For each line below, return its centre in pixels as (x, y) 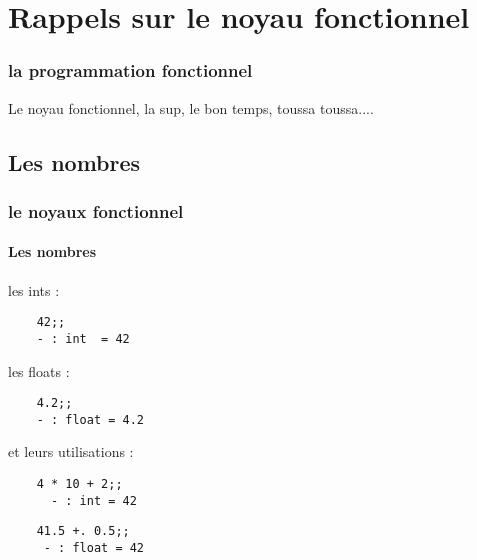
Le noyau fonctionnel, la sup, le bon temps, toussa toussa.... (191, 107)
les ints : (34, 289)
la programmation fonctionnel (130, 70)
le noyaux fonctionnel (96, 210)
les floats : (39, 370)
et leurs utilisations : (71, 451)
